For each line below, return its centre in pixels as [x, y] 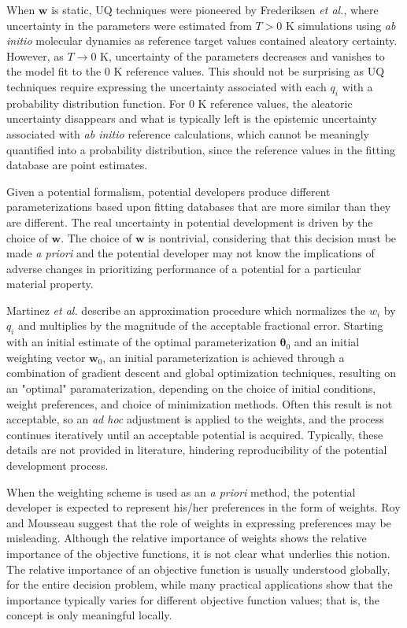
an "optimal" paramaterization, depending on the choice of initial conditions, [191, 388]
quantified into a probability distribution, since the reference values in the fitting [201, 149]
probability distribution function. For [96, 103]
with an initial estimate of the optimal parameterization [141, 342]
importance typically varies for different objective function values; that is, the [193, 599]
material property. [50, 284]
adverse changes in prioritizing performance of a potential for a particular [184, 268]
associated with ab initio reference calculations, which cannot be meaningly [188, 133]
